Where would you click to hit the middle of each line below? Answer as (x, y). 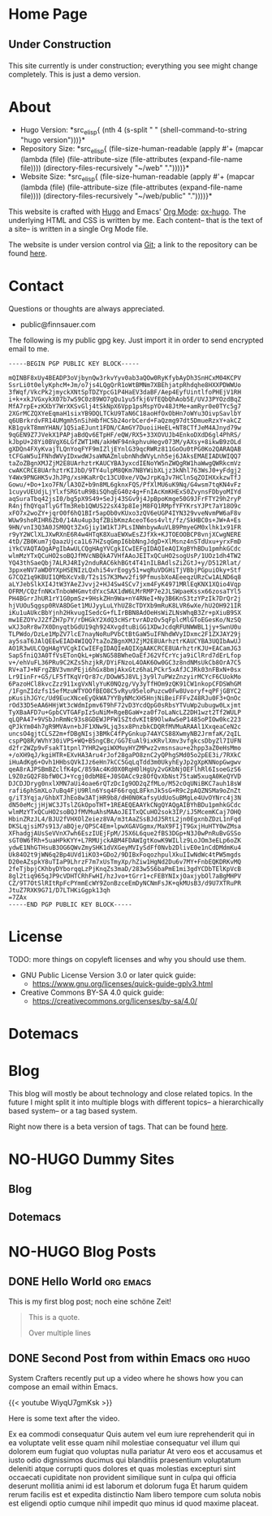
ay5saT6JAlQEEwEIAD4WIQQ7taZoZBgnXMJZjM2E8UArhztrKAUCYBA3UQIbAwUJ (125, 641)
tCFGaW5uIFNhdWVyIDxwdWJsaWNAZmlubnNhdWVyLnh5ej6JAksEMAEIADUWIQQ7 (125, 456)
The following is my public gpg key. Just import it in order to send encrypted (136, 340)
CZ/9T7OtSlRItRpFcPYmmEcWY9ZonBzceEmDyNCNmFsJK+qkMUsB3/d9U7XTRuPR (125, 883)
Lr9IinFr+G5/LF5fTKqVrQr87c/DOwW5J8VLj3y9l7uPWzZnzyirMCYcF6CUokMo (125, 677)
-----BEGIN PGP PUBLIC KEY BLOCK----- (74, 364)
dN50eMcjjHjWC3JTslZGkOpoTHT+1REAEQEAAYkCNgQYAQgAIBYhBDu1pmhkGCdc (125, 805)
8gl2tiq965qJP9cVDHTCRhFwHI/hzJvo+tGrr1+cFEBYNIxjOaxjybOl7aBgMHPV (125, 876)
